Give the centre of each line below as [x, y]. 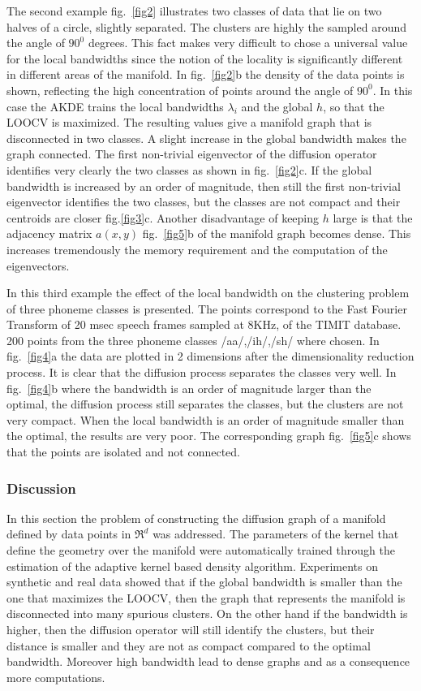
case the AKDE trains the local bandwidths [115, 106]
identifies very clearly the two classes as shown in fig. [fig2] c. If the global [189, 169]
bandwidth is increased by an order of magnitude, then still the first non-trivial [204, 186]
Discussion [41, 488]
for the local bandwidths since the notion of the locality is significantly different [205, 58]
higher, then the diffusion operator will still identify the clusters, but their [191, 629]
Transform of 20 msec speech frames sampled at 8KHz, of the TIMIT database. [204, 324]
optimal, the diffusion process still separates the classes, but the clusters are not [205, 404]
